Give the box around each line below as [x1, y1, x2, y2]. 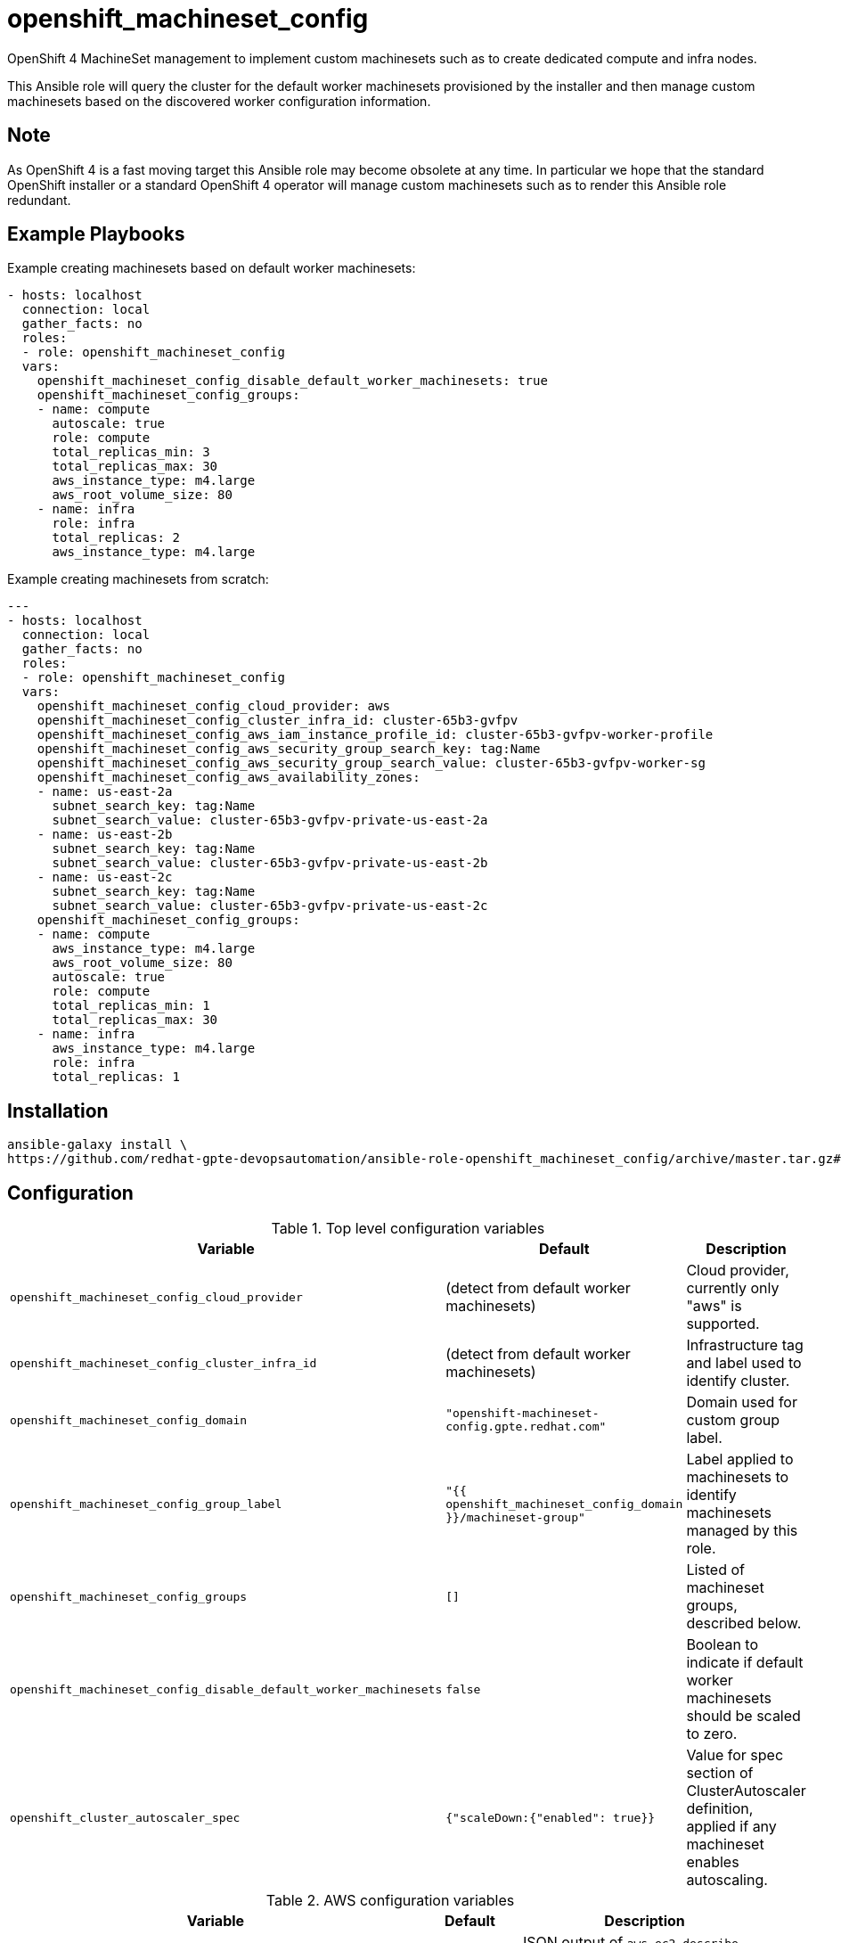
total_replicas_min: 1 [52, 998, 210, 1013]
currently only [686, 1279, 780, 1298]
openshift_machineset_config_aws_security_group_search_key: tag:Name [37, 742, 541, 757]
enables [686, 1853, 739, 1872]
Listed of [686, 1561, 745, 1579]
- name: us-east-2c [37, 870, 173, 885]
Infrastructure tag [686, 1336, 804, 1355]
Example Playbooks [7, 223, 185, 246]
